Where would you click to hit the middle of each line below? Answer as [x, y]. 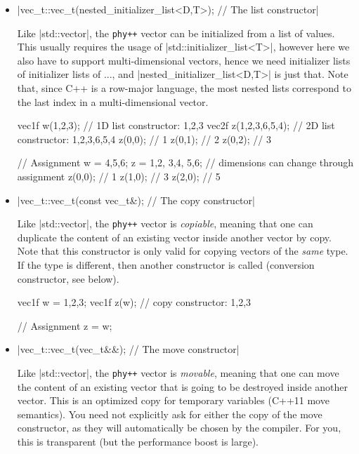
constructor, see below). [68, 278]
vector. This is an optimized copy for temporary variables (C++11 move [173, 400]
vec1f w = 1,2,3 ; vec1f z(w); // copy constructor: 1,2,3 [134, 302]
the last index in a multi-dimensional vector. [113, 101]
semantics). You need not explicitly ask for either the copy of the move [170, 414]
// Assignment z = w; [65, 325]
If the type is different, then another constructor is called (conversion [166, 265]
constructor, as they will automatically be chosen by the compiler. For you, [179, 428]
